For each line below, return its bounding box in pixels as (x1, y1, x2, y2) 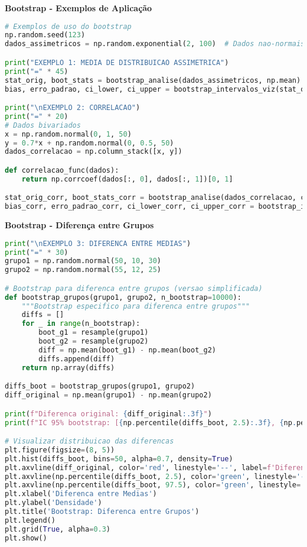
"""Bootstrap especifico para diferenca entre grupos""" (21, 302, 250, 310)
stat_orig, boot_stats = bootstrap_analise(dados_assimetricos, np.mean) (5, 76, 301, 85)
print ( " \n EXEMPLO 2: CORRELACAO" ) (5, 103, 141, 112)
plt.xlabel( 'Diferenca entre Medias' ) (5, 490, 157, 499)
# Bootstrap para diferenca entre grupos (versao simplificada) (5, 284, 263, 293)
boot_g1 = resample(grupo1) (38, 328, 149, 337)
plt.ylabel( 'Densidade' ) (5, 499, 102, 507)
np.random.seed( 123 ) (5, 31, 86, 40)
